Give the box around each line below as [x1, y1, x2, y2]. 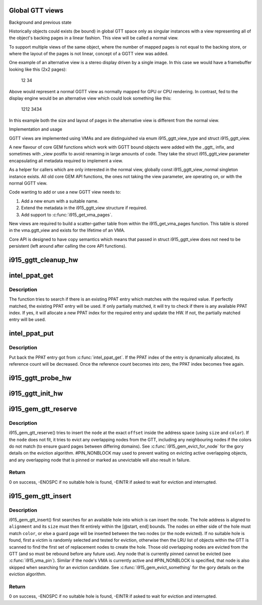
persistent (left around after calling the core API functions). [9, 243, 127, 249]
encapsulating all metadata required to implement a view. [9, 158, 123, 164]
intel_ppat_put [9, 329, 54, 337]
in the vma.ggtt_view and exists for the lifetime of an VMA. [9, 227, 126, 233]
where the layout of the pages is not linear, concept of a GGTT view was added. [9, 51, 169, 57]
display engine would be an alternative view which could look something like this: [9, 95, 172, 101]
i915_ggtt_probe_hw [9, 374, 72, 382]
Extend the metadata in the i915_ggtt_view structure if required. [21, 205, 147, 211]
